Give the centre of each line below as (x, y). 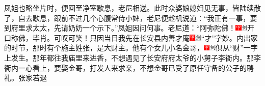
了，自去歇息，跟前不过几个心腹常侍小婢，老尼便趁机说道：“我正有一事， (127, 18)
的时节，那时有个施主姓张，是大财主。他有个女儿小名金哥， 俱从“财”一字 (131, 48)
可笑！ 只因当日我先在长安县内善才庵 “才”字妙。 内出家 (163, 37)
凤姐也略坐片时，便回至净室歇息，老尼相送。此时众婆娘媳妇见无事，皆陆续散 (132, 8)
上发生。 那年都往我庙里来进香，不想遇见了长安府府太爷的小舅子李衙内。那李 (132, 57)
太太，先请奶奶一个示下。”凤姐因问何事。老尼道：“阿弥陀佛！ (134, 28)
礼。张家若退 (25, 78)
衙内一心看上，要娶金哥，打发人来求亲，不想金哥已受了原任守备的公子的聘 (129, 67)
